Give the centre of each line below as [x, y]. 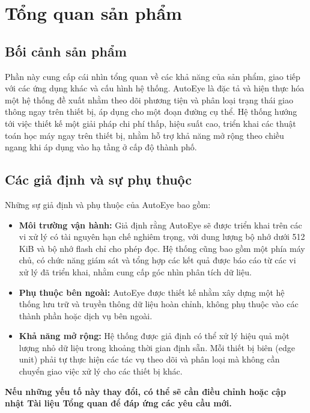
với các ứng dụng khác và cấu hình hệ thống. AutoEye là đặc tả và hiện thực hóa [155, 88]
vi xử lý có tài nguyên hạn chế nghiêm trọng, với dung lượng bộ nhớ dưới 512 [162, 237]
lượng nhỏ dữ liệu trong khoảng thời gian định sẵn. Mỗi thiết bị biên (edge [157, 347]
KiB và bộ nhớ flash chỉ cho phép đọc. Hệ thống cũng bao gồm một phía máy [162, 248]
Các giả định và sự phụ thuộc [99, 179]
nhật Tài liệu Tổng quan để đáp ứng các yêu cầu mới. [118, 403]
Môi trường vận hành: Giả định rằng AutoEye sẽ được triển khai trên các [160, 225]
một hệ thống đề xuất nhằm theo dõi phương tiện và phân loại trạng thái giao [149, 99]
